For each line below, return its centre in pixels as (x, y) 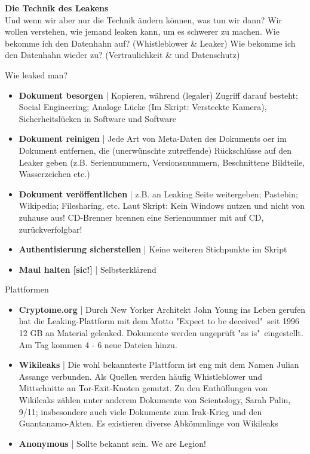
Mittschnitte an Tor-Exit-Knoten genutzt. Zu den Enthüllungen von (143, 388)
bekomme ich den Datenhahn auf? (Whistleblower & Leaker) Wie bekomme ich (150, 43)
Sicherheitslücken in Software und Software (97, 118)
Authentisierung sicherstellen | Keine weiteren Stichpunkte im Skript (153, 249)
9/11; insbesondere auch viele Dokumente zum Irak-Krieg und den (140, 411)
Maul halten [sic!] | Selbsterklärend (88, 269)
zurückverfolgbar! (50, 229)
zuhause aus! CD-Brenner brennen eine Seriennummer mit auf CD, (141, 217)
